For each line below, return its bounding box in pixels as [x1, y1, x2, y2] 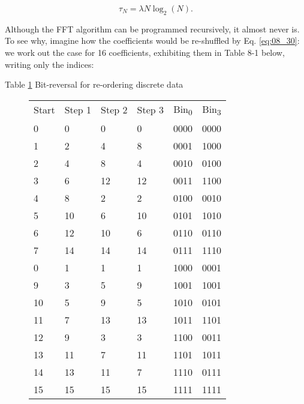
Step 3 [137, 103, 164, 117]
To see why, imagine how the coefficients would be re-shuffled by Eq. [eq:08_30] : [5, 34, 300, 47]
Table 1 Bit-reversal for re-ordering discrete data [5, 78, 183, 91]
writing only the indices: [5, 58, 94, 70]
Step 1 [64, 103, 92, 117]
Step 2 [101, 103, 128, 117]
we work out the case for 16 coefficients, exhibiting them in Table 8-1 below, [5, 46, 285, 58]
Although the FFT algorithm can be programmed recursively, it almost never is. [5, 22, 300, 35]
